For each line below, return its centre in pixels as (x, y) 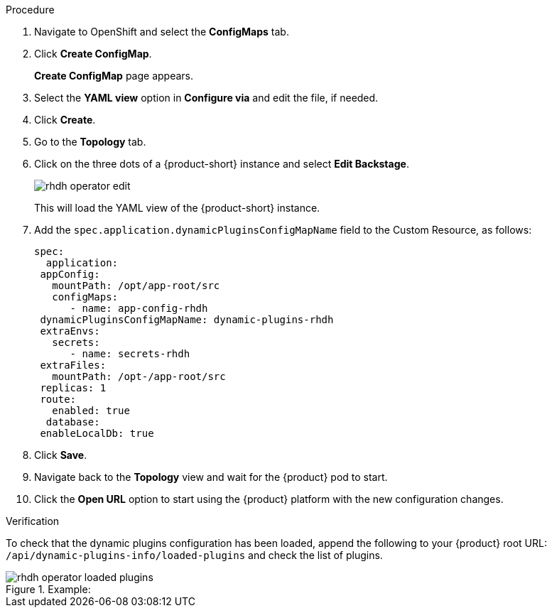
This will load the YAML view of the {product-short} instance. (177, 208)
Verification (33, 521)
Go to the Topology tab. (90, 142)
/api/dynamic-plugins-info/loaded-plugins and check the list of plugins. (194, 555)
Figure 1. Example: (48, 589)
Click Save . (61, 455)
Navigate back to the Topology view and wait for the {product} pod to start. (211, 477)
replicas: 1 (73, 388)
